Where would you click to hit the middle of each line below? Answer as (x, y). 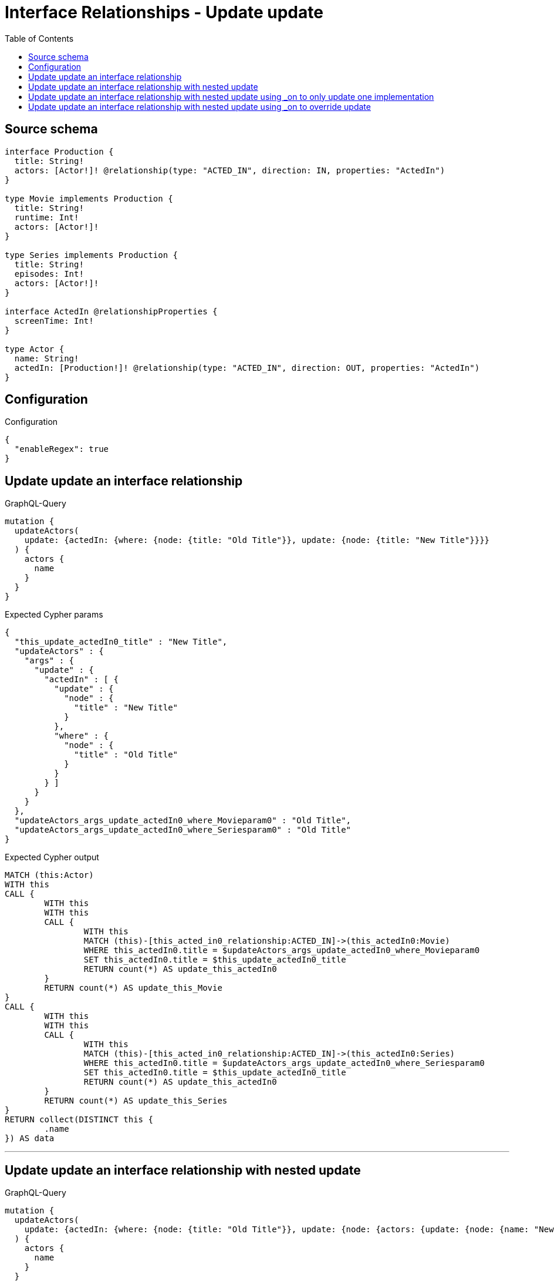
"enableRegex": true (62, 449)
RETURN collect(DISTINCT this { (79, 1120)
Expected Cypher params (54, 615)
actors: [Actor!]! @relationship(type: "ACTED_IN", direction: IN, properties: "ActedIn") (230, 170)
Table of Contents (39, 38)
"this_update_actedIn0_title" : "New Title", (121, 642)
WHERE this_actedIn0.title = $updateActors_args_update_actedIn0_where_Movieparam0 (282, 950)
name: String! (47, 358)
